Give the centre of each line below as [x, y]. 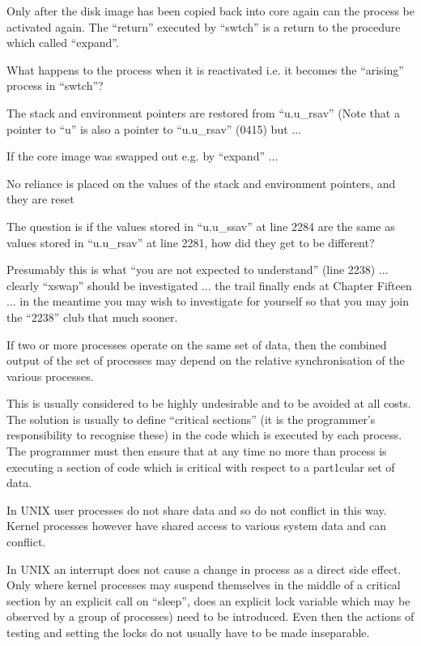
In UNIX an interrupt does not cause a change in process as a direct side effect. [204, 569]
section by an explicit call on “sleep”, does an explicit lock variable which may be [208, 600]
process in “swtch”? [55, 86]
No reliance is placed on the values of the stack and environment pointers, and [201, 183]
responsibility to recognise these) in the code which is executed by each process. [204, 435]
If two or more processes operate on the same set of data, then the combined [197, 344]
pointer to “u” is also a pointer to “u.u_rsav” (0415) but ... [154, 128]
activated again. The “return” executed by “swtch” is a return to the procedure [204, 26]
